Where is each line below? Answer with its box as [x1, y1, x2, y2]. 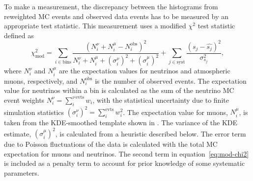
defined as [4, 30, 34, 40]
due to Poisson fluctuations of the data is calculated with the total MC [4, 139, 218, 149]
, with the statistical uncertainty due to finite [92, 94, 229, 105]
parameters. [4, 168, 39, 178]
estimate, [4, 128, 31, 138]
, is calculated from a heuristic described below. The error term [55, 128, 246, 138]
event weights [4, 94, 45, 105]
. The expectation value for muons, [123, 107, 228, 117]
